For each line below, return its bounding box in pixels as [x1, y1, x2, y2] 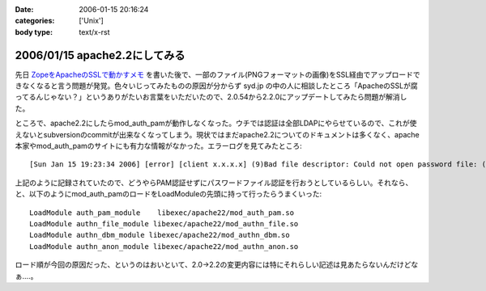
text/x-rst [79, 27, 110, 36]
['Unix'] [79, 16, 104, 26]
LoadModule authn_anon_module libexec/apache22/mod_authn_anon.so [29, 242, 299, 251]
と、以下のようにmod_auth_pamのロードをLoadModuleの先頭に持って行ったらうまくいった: [15, 189, 322, 199]
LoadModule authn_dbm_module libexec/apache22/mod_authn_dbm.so [29, 230, 291, 240]
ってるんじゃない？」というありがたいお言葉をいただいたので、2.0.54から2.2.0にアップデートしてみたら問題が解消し [15, 92, 407, 102]
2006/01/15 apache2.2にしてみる [15, 48, 185, 62]
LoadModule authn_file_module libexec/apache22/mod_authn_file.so [29, 219, 299, 228]
